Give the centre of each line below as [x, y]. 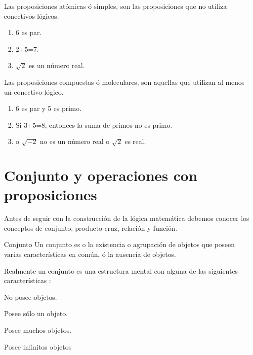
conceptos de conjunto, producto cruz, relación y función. [91, 228]
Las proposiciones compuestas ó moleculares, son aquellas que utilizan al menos [124, 82]
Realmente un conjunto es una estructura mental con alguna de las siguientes [121, 270]
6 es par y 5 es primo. [48, 108]
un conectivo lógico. [34, 91]
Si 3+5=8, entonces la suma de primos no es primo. [94, 124]
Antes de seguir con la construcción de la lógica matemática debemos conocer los [126, 218]
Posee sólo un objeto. [36, 313]
